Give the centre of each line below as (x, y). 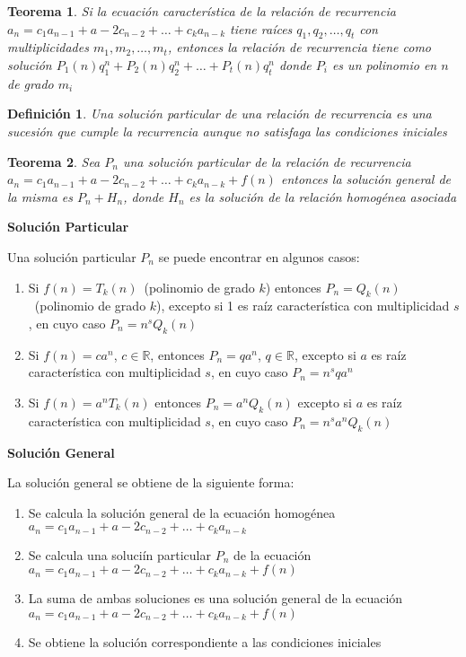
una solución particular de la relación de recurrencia (267, 161)
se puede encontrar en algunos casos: (259, 256)
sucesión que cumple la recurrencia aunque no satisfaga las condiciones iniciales (227, 131)
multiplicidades (48, 47)
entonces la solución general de (366, 179)
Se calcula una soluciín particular (119, 554)
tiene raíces (261, 28)
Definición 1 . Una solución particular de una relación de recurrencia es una (220, 114)
